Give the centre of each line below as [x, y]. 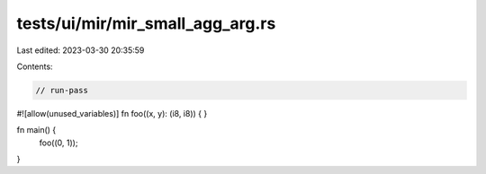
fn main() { [36, 130]
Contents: [35, 66]
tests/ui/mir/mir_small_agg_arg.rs [146, 23]
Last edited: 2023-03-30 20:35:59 [81, 50]
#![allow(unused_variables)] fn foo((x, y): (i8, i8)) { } [112, 113]
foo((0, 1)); [58, 143]
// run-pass [62, 90]
